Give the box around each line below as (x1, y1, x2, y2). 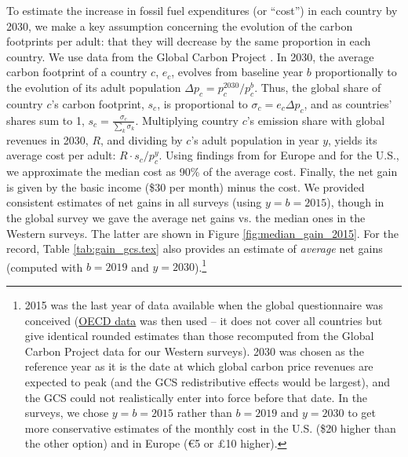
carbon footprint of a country (6, 64, 148, 80)
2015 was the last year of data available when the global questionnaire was (24, 297, 383, 313)
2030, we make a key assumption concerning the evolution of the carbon (6, 17, 353, 34)
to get (348, 404, 377, 421)
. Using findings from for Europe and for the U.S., (158, 147, 399, 163)
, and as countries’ (304, 95, 392, 112)
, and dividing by (100, 131, 183, 148)
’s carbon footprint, (51, 95, 144, 112)
